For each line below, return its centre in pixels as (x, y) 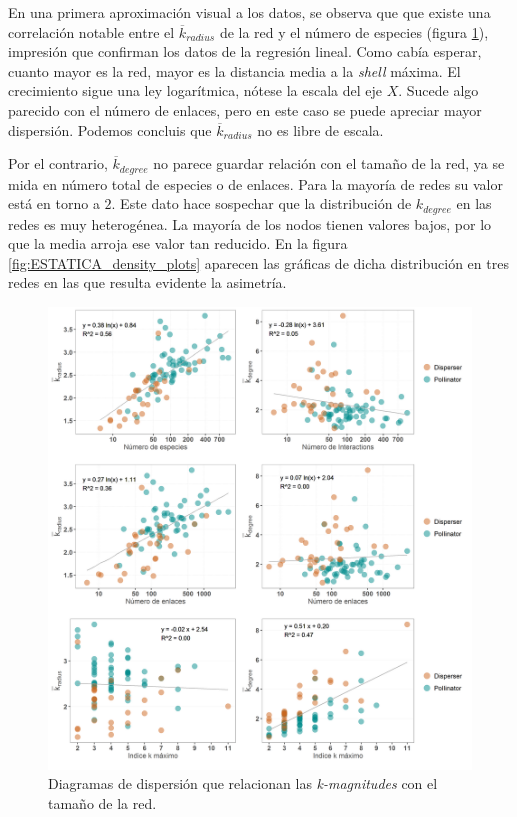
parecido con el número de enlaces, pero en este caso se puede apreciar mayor (245, 109)
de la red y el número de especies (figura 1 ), (354, 31)
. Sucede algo (438, 90)
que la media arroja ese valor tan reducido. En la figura (178, 243)
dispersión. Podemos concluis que (110, 129)
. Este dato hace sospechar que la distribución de (261, 203)
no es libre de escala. (320, 129)
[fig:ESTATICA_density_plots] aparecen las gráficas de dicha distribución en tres (258, 262)
